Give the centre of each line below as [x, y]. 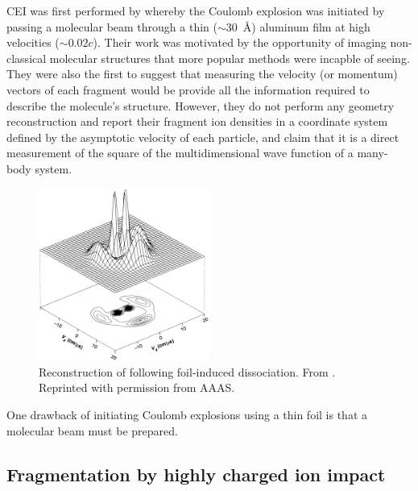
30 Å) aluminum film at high [298, 26]
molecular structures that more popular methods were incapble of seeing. [230, 58]
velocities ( [33, 42]
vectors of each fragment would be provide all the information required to [188, 89]
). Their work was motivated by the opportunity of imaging [240, 42]
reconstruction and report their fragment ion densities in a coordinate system [197, 121]
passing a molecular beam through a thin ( [112, 26]
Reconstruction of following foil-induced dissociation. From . [187, 371]
